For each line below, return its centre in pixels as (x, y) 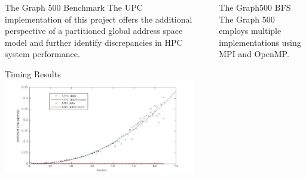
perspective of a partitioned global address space (94, 31)
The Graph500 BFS (255, 7)
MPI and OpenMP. (254, 54)
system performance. (42, 54)
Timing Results (33, 73)
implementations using (260, 42)
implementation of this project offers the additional (99, 19)
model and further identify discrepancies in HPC (94, 42)
